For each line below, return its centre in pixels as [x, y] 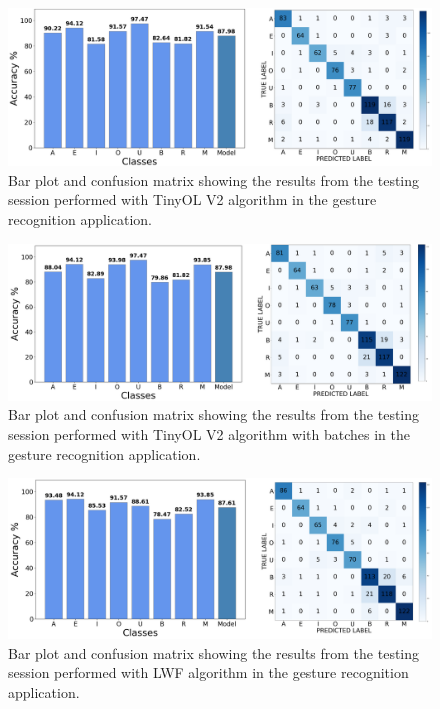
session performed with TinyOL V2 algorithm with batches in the [209, 434]
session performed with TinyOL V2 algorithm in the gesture [192, 199]
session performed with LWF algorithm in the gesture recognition [208, 672]
